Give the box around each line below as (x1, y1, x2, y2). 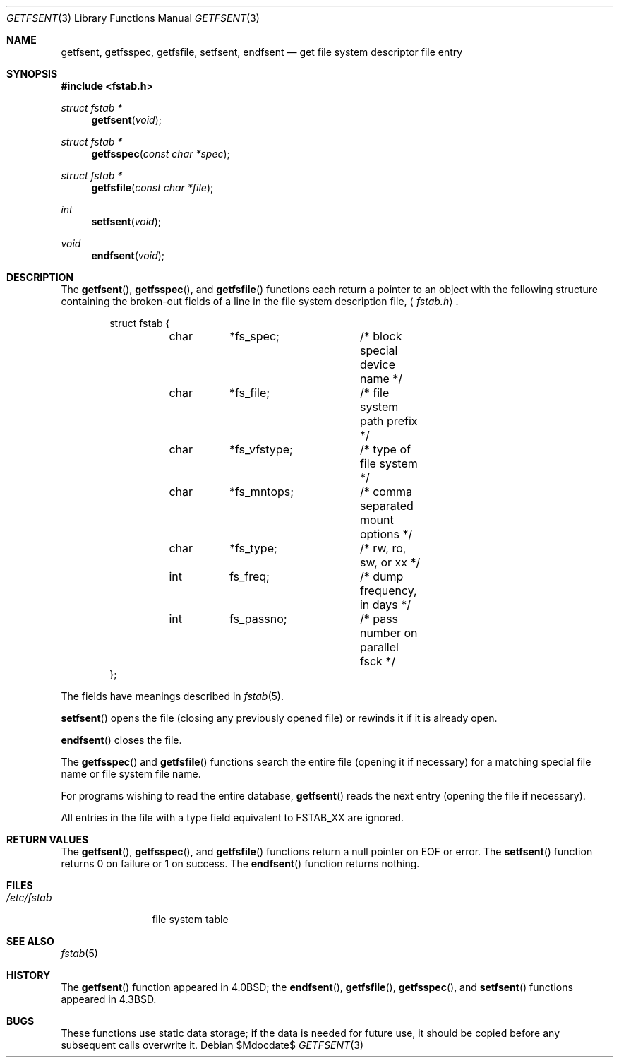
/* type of (359, 442, 411, 456)
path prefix (359, 414, 418, 428)
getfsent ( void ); (91, 114, 162, 126)
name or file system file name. (61, 768, 201, 780)
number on (359, 626, 418, 640)
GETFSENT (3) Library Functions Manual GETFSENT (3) (6, 12, 260, 24)
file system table (152, 913, 229, 925)
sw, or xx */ (359, 555, 421, 569)
